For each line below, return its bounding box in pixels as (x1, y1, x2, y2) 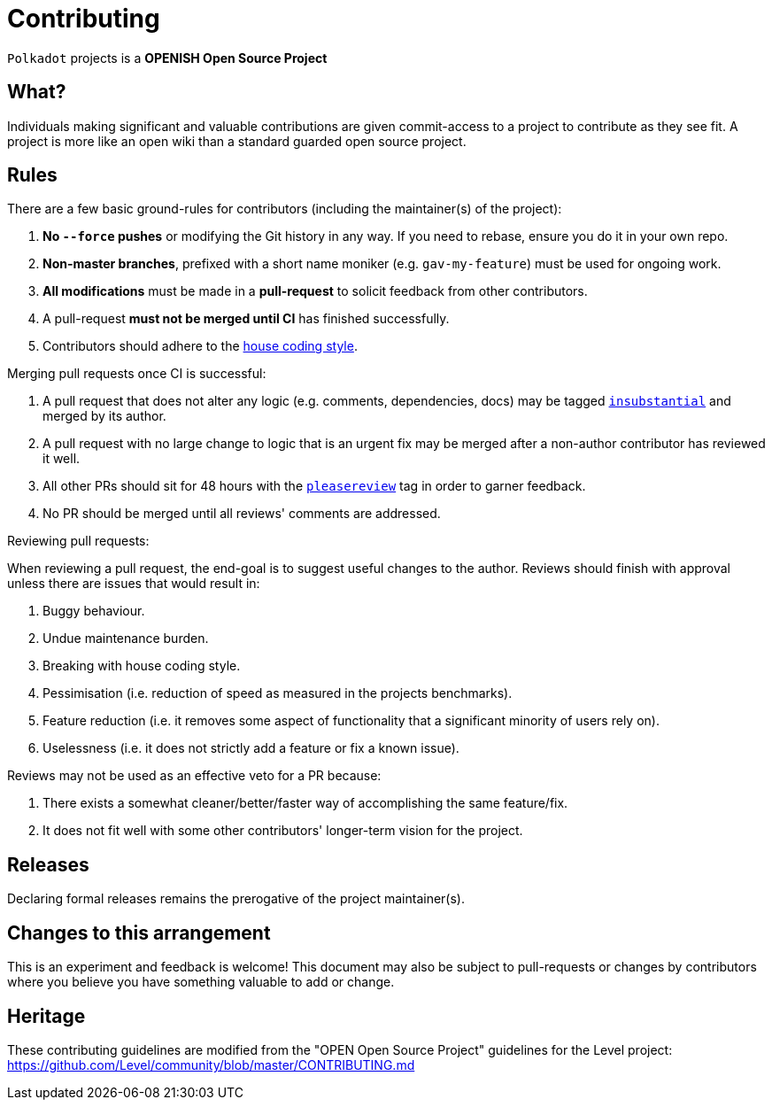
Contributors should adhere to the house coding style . (42, 338, 358, 354)
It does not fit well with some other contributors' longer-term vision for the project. (42, 823, 523, 839)
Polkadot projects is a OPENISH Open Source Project (7, 50, 328, 66)
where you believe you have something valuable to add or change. (7, 974, 395, 990)
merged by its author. (42, 408, 166, 424)
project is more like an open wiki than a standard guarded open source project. (7, 133, 467, 149)
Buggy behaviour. (42, 603, 145, 619)
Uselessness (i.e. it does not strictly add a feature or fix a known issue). (42, 740, 459, 756)
